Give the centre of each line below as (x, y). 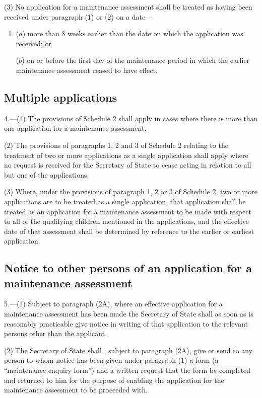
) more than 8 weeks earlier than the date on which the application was (133, 33)
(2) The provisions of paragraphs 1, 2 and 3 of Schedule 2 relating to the (116, 145)
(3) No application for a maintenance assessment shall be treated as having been (128, 7)
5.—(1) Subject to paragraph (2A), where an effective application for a (113, 304)
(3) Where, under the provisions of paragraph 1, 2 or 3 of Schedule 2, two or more (131, 191)
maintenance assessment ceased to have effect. (87, 70)
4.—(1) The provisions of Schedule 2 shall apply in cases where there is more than (131, 118)
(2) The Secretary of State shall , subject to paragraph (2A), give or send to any (128, 350)
